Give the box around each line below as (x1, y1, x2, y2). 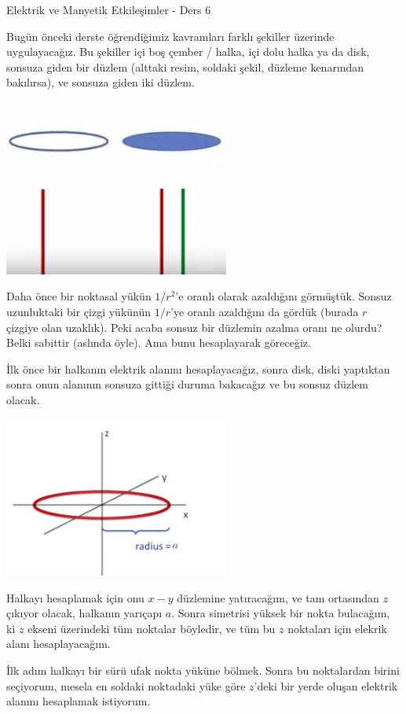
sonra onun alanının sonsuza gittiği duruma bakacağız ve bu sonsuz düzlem (6, 376, 368, 392)
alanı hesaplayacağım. (6, 635, 111, 652)
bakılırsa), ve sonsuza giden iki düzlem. (6, 74, 195, 90)
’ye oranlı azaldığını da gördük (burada (170, 304, 359, 320)
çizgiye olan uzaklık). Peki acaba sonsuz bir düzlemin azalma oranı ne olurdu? (6, 318, 382, 335)
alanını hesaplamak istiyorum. (6, 693, 151, 709)
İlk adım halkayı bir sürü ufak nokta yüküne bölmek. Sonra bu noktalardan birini (6, 662, 400, 678)
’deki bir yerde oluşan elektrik (254, 677, 398, 694)
